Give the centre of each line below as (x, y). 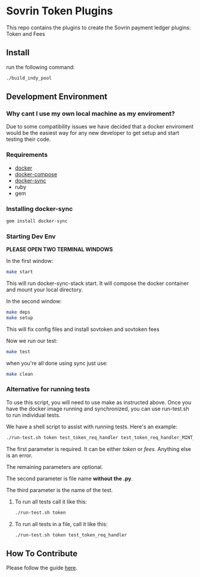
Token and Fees (26, 33)
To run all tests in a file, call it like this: (61, 524)
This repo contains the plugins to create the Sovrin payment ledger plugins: (99, 27)
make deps (18, 312)
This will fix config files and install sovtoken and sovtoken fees (83, 329)
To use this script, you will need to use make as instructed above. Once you (99, 402)
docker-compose (36, 174)
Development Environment (57, 97)
